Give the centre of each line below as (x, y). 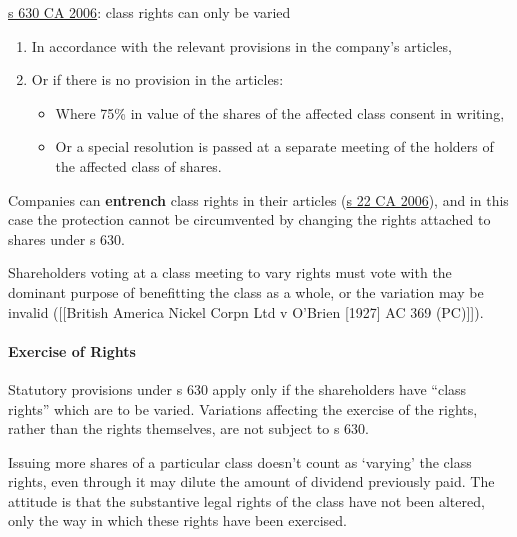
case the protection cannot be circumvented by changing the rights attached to (249, 219)
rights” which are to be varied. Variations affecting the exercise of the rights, (243, 408)
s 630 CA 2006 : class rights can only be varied (149, 12)
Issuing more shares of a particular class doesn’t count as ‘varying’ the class (240, 461)
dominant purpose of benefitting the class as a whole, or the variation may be (246, 291)
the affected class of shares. (138, 165)
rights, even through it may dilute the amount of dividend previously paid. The (251, 481)
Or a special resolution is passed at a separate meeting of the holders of (274, 146)
